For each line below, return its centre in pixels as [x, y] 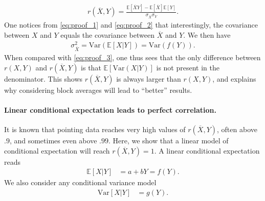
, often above [237, 129]
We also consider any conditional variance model [80, 182]
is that [91, 67]
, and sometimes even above [53, 140]
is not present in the [188, 67]
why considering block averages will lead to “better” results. [98, 90]
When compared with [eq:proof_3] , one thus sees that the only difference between [132, 57]
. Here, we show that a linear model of [168, 140]
